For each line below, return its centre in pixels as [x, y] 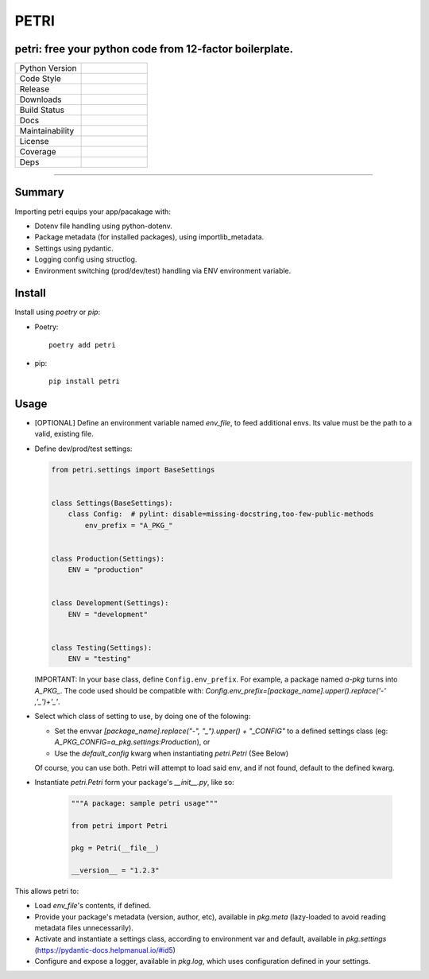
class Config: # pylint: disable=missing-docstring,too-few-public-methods [221, 514]
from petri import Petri [120, 826]
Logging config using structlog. [86, 259]
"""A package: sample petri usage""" [145, 804]
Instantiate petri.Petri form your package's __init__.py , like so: [134, 783]
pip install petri [85, 381]
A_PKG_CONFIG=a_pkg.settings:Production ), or [132, 742]
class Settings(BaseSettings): [112, 503]
